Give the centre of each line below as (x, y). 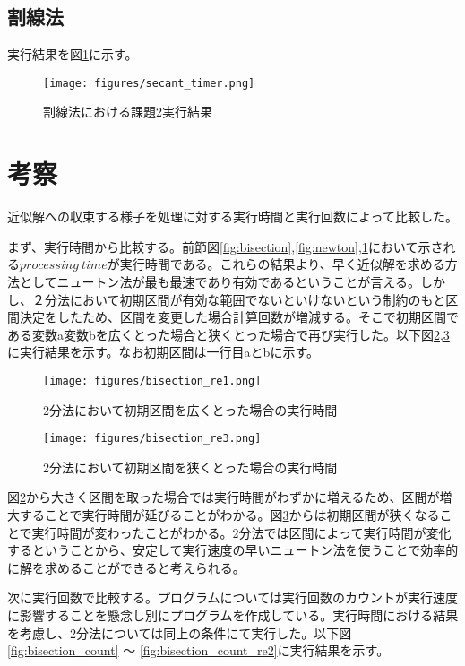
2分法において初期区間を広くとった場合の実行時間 (190, 409)
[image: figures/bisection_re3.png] (152, 439)
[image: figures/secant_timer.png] (149, 83)
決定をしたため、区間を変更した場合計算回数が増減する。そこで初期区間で (239, 317)
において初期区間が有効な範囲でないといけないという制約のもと (258, 299)
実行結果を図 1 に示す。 (73, 54)
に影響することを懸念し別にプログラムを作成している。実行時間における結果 (233, 614)
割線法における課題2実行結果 (128, 112)
